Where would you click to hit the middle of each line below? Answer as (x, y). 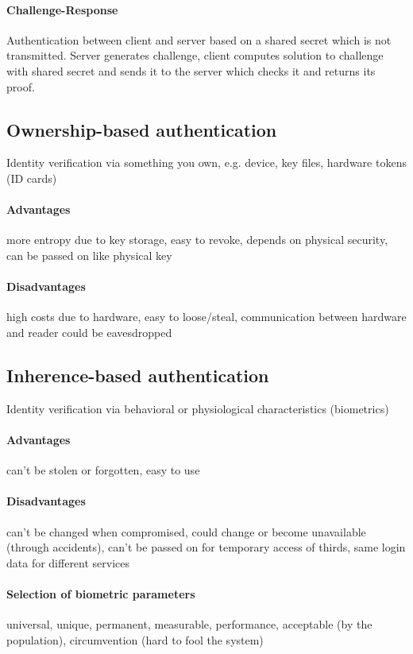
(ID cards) (32, 178)
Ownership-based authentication (142, 129)
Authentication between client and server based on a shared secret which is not (199, 39)
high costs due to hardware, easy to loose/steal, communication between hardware (206, 317)
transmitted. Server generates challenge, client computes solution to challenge (195, 55)
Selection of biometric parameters (101, 593)
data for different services (68, 562)
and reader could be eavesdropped (89, 332)
